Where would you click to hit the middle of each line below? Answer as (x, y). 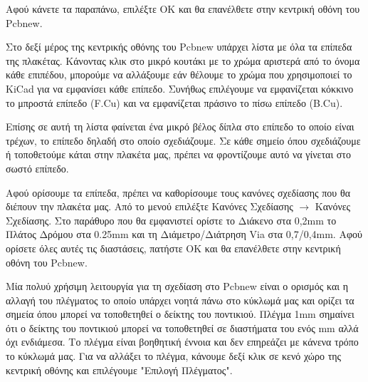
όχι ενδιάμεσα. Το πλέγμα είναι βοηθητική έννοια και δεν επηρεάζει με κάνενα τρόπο (182, 342)
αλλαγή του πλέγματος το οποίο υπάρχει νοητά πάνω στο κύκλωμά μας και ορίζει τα (180, 300)
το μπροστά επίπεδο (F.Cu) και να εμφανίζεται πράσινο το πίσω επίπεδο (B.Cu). (174, 102)
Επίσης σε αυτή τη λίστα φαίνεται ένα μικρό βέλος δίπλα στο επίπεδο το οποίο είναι (180, 127)
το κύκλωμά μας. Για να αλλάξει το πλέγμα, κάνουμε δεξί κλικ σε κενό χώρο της (174, 356)
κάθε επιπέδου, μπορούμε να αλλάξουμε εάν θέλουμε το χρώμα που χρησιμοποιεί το (179, 74)
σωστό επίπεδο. (37, 168)
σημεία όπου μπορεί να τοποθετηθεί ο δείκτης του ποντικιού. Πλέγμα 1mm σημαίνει (180, 314)
